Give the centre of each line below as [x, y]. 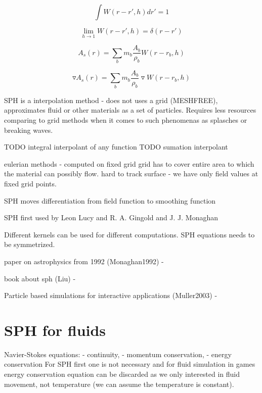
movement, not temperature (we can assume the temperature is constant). [119, 384]
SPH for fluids [55, 330]
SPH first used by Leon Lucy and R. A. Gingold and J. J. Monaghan [111, 217]
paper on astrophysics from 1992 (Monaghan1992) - [84, 261]
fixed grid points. [30, 183]
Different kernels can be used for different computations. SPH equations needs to [129, 234]
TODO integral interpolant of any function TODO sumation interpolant [116, 147]
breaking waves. [29, 130]
